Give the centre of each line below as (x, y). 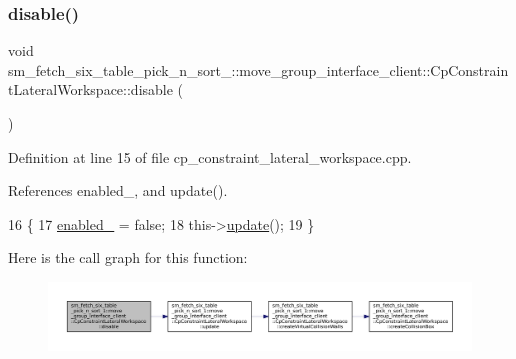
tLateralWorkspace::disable (90, 89)
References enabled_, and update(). (118, 190)
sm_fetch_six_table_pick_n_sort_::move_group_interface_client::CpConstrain (258, 69)
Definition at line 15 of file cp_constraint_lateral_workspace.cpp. (210, 156)
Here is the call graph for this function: (128, 257)
